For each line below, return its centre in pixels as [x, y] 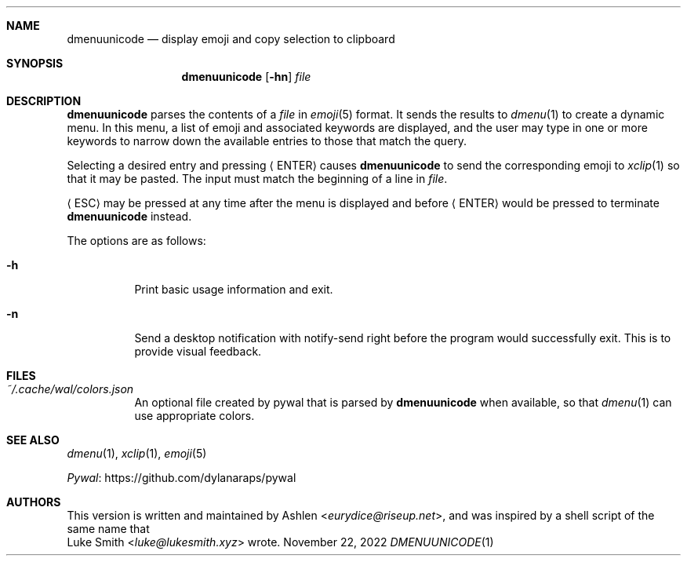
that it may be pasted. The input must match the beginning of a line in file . [257, 179]
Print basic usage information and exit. [234, 289]
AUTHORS [34, 502]
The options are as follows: [136, 241]
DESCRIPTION [44, 101]
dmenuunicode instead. [129, 216]
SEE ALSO [33, 440]
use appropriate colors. [194, 416]
